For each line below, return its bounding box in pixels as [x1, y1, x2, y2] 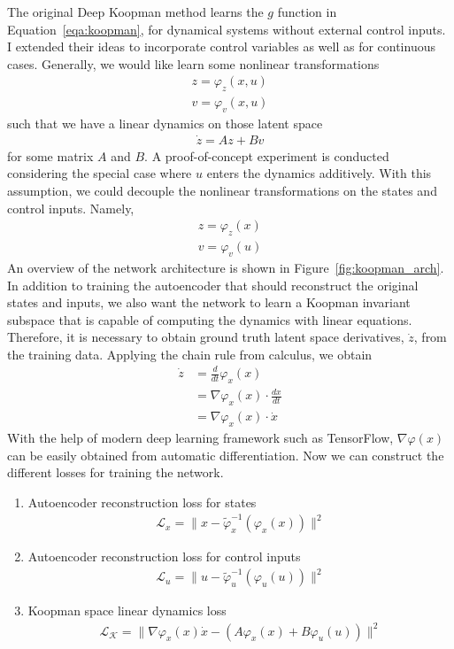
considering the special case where [7, 164, 192, 182]
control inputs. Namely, [7, 198, 135, 217]
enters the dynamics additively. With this [206, 164, 432, 182]
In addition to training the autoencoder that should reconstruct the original [7, 275, 419, 294]
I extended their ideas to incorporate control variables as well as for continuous [7, 37, 435, 56]
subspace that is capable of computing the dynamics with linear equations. [7, 310, 412, 328]
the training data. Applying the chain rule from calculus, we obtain [7, 344, 373, 363]
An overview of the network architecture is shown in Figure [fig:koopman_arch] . [7, 258, 444, 276]
